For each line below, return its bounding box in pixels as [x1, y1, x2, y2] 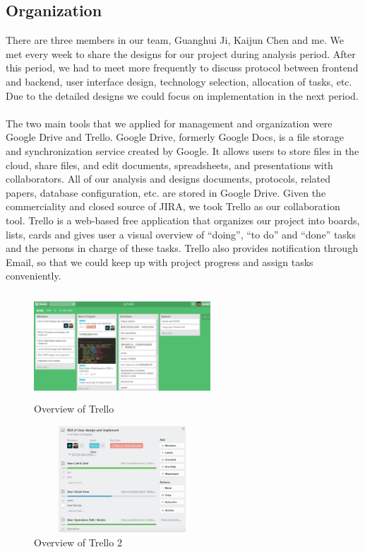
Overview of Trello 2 [34, 534, 122, 549]
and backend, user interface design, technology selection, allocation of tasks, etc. [6, 74, 352, 88]
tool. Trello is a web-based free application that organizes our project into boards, [6, 212, 360, 227]
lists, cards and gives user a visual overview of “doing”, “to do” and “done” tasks [6, 226, 356, 241]
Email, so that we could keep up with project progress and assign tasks [6, 254, 313, 269]
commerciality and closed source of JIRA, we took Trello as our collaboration [6, 199, 340, 214]
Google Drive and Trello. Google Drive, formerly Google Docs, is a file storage [6, 130, 344, 144]
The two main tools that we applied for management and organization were [6, 115, 333, 130]
